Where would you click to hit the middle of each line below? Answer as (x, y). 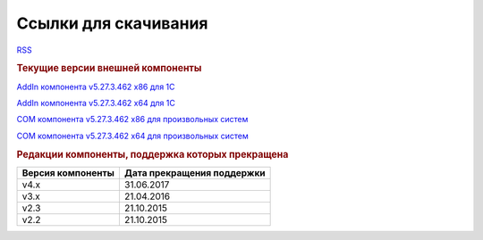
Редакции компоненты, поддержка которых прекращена (153, 154)
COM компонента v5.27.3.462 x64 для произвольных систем (133, 136)
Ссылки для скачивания (113, 23)
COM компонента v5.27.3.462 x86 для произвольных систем (132, 120)
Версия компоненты (68, 172)
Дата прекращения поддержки (195, 172)
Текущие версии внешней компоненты (109, 69)
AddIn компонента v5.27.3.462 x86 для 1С (96, 87)
